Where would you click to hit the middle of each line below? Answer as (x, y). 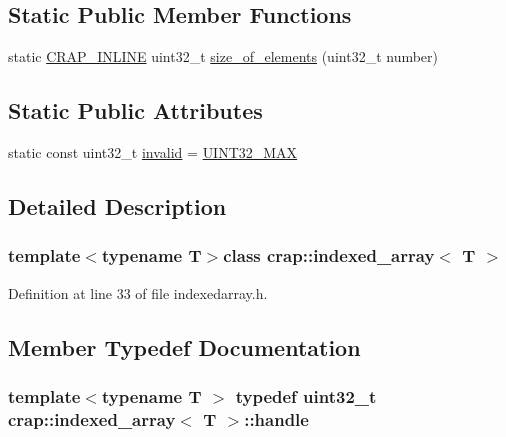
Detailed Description (117, 205)
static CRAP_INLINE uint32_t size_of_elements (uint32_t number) (223, 56)
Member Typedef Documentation (184, 346)
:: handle (276, 418)
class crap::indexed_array (329, 255)
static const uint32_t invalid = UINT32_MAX (153, 152)
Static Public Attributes (135, 110)
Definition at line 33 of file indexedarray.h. (138, 292)
